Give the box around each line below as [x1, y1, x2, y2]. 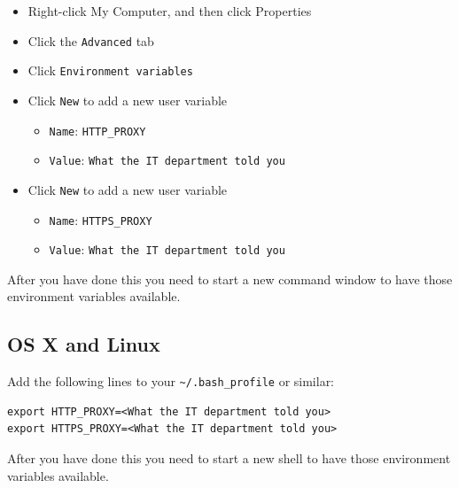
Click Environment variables [27, 61, 193, 80]
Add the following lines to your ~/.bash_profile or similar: [7, 372, 335, 391]
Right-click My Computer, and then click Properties [27, 2, 312, 19]
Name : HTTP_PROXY [49, 120, 146, 139]
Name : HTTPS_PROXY [49, 210, 152, 229]
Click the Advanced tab [27, 31, 154, 50]
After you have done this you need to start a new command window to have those [7, 269, 453, 288]
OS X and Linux [7, 330, 160, 358]
